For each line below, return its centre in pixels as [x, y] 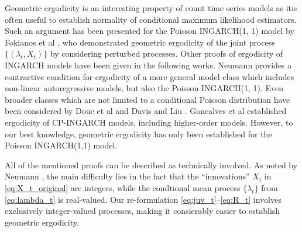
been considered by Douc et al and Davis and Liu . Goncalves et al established [146, 111]
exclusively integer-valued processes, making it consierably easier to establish [143, 211]
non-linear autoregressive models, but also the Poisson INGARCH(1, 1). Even [144, 88]
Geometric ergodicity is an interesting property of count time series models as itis [151, 8]
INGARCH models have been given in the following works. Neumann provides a [148, 65]
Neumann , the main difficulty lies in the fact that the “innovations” [127, 176]
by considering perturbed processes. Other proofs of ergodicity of [167, 53]
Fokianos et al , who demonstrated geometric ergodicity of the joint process [140, 42]
